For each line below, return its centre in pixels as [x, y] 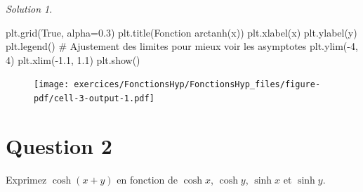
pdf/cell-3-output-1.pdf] [94, 99]
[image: [52, 85]
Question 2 [59, 145]
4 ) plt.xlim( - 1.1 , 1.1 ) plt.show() [73, 59]
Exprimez [26, 179]
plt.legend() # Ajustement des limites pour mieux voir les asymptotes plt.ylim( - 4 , [182, 46]
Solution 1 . [29, 8]
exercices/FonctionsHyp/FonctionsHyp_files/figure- [197, 85]
